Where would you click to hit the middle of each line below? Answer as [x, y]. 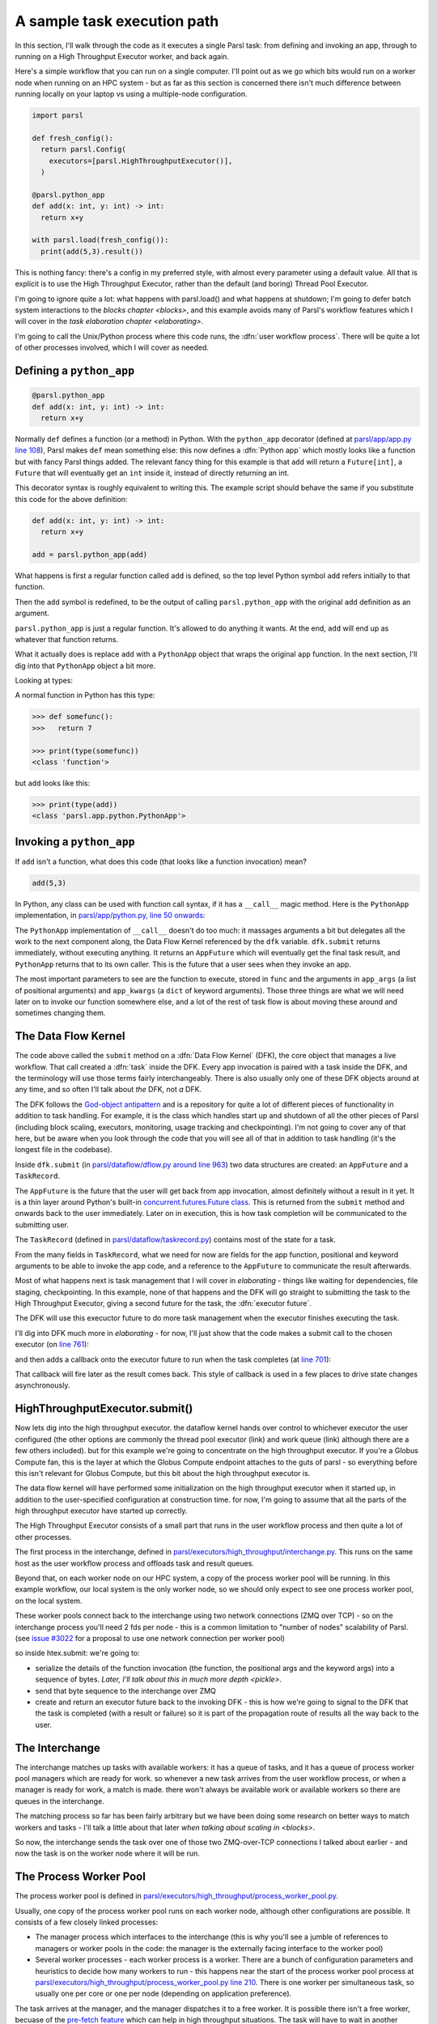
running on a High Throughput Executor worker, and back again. [122, 56]
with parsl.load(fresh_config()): [100, 240]
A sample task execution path [117, 21]
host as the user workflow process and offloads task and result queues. [135, 1563]
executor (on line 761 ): [52, 1345]
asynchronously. [42, 1385]
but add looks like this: [53, 783]
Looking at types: [44, 681]
